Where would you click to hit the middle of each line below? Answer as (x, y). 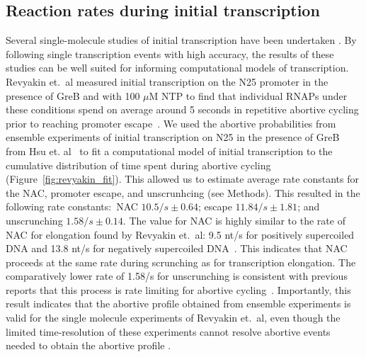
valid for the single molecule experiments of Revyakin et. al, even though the (173, 318)
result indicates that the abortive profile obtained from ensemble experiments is (178, 304)
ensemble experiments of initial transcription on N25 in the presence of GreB (173, 137)
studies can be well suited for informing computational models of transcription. (177, 68)
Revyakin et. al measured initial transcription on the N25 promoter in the (167, 81)
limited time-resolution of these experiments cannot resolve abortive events (168, 331)
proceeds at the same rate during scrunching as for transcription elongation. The (181, 262)
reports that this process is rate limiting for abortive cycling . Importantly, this (178, 289)
